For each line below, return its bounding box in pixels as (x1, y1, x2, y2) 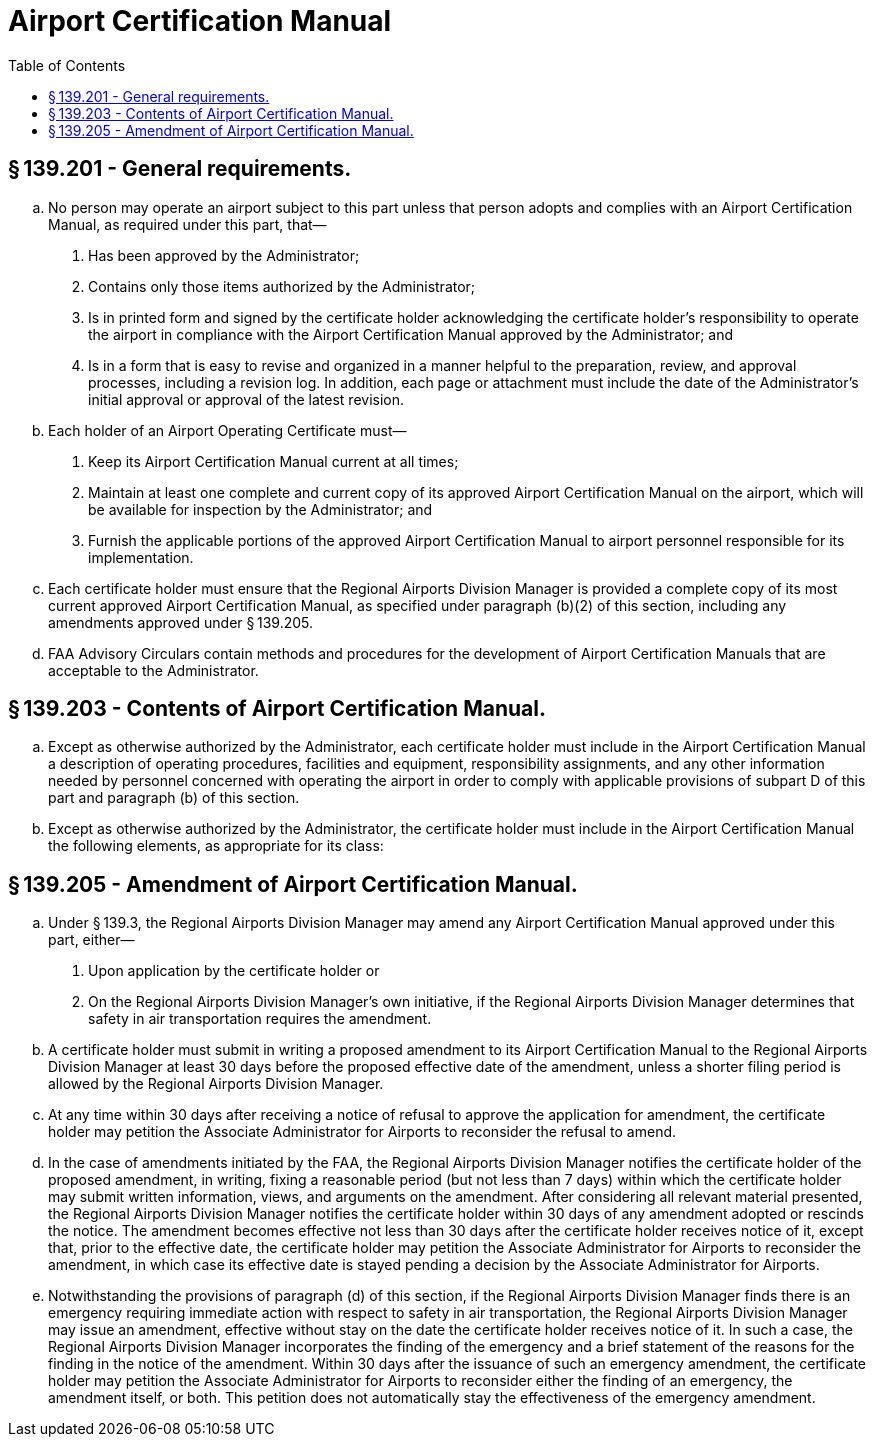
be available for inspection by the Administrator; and (88, 500, 433, 518)
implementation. (88, 548, 194, 566)
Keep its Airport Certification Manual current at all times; (88, 452, 459, 470)
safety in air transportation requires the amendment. (88, 1010, 432, 1028)
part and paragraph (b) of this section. (48, 789, 300, 807)
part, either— (48, 931, 135, 949)
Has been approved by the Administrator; (88, 246, 360, 264)
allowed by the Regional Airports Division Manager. (48, 1075, 384, 1093)
